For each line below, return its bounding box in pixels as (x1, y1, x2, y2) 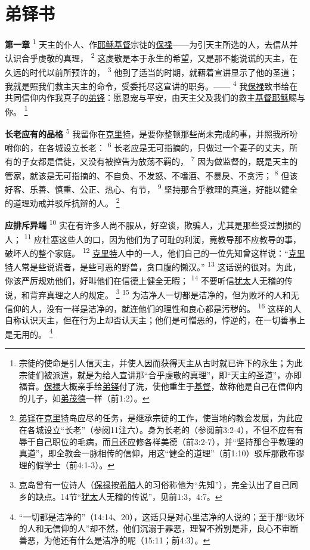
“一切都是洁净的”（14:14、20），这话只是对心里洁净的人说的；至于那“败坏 (18, 510, 305, 523)
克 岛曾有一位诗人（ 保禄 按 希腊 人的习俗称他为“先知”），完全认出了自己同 (18, 478, 299, 491)
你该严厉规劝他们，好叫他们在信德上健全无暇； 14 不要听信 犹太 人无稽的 (5, 273, 285, 287)
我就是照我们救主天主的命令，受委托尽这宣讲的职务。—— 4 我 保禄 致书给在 (5, 78, 298, 92)
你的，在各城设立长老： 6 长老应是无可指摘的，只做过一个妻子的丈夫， (13, 140, 290, 153)
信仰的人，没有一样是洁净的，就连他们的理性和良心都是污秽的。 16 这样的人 (5, 300, 302, 314)
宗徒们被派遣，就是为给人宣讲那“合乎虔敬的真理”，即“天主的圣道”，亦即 (18, 368, 302, 381)
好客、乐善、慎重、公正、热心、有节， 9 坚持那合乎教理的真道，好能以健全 (5, 181, 298, 195)
